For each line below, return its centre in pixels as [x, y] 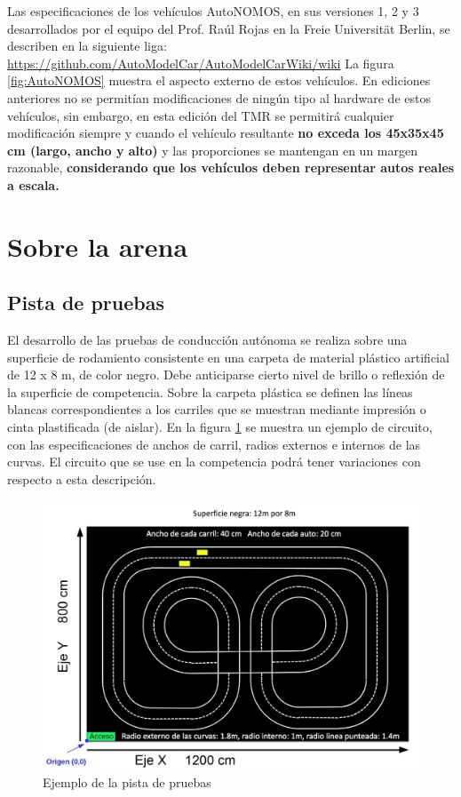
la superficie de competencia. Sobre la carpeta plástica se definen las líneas [210, 391]
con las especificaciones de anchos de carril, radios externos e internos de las [214, 444]
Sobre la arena [98, 246]
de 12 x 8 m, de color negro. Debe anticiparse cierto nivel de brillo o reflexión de [226, 375]
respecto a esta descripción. [82, 478]
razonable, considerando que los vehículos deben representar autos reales [231, 167]
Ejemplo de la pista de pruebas [127, 781]
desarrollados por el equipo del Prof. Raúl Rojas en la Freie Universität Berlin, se [229, 28]
